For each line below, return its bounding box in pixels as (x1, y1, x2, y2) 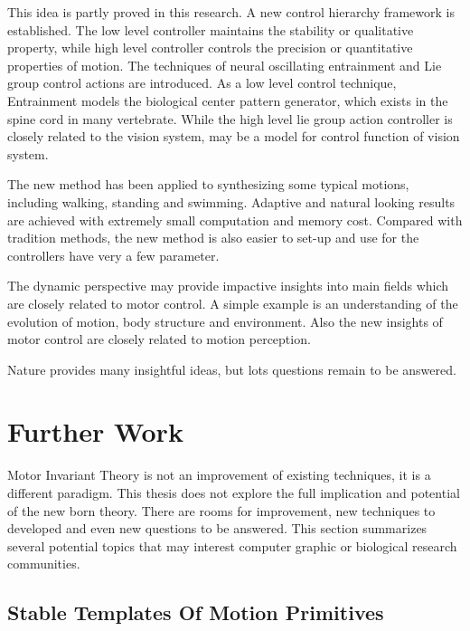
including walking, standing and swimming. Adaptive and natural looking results (7, 192, 456, 211)
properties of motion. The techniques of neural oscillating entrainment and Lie (7, 55, 442, 74)
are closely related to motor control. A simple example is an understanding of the (7, 293, 458, 312)
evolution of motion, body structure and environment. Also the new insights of (7, 311, 443, 330)
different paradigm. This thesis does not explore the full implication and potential (7, 483, 460, 502)
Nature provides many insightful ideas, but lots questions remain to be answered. (7, 359, 456, 378)
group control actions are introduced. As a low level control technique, (7, 73, 397, 92)
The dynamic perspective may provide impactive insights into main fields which (7, 276, 449, 295)
